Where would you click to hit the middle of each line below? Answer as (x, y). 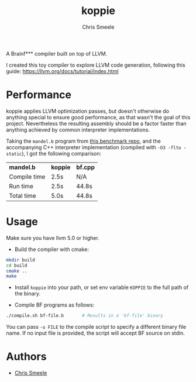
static (14, 154)
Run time (21, 186)
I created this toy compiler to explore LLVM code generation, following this (96, 65)
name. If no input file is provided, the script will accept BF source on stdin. (96, 333)
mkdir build (20, 260)
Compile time (27, 177)
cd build (17, 265)
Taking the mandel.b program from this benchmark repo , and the (83, 141)
